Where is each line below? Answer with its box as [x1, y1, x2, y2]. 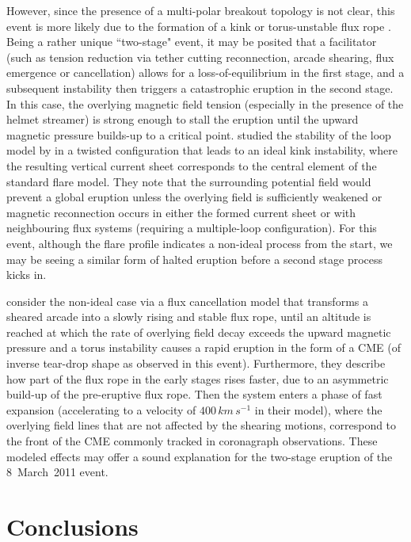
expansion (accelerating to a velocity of [6, 401, 196, 418]
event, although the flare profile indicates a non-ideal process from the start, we [6, 235, 393, 251]
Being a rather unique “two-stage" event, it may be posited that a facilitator [6, 33, 377, 50]
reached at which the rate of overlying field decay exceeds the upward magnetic [6, 323, 391, 340]
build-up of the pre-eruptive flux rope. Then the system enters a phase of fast [6, 386, 382, 403]
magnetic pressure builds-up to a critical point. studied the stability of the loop [6, 126, 391, 143]
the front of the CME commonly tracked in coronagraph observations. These [6, 433, 378, 449]
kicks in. [6, 266, 47, 283]
